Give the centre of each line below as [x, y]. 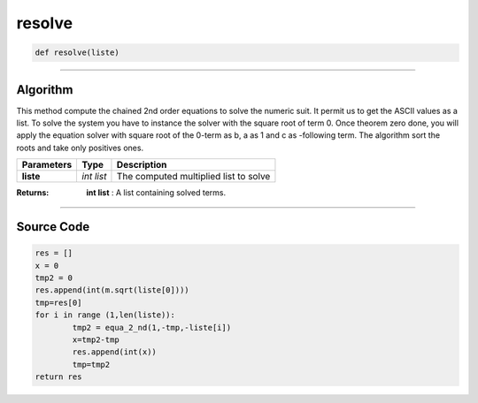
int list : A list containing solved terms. [156, 193]
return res [58, 377]
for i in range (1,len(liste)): [105, 315]
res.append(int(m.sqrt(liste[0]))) [112, 290]
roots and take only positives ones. [80, 148]
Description [142, 165]
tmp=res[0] [58, 302]
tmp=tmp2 [91, 364]
